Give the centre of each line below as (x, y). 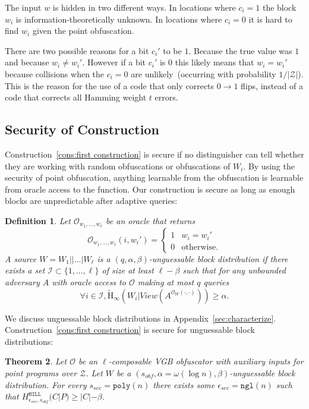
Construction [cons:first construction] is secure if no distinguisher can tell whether (154, 154)
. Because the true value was (240, 50)
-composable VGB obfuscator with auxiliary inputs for (206, 361)
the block (279, 7)
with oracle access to (89, 281)
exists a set (25, 270)
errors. (166, 97)
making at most (166, 281)
